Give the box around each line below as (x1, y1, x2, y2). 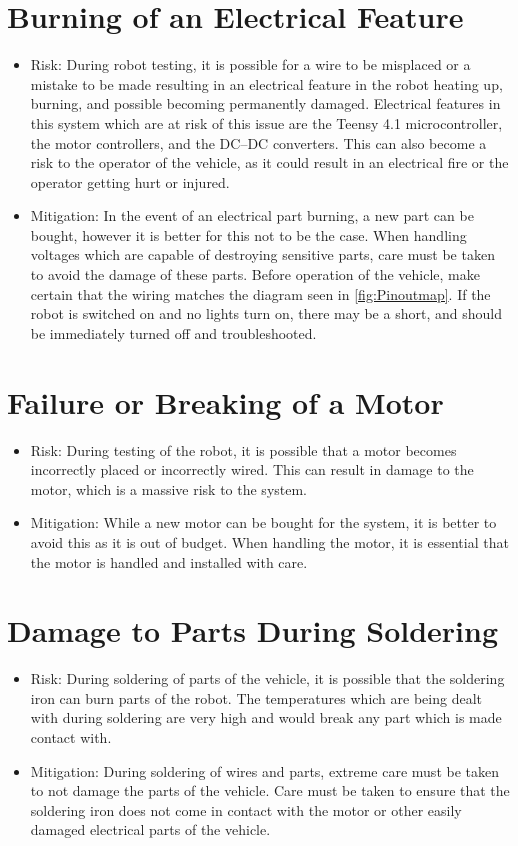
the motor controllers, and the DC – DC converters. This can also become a (30, 132, 487, 153)
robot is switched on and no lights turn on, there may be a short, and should (30, 303, 502, 324)
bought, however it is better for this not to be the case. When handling (30, 224, 467, 245)
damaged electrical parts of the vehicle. (30, 819, 271, 840)
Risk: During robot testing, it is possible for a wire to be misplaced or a (30, 54, 471, 75)
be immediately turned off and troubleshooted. (30, 322, 317, 343)
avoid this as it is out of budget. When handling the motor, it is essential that (30, 531, 509, 552)
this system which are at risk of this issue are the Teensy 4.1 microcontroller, (30, 112, 503, 133)
